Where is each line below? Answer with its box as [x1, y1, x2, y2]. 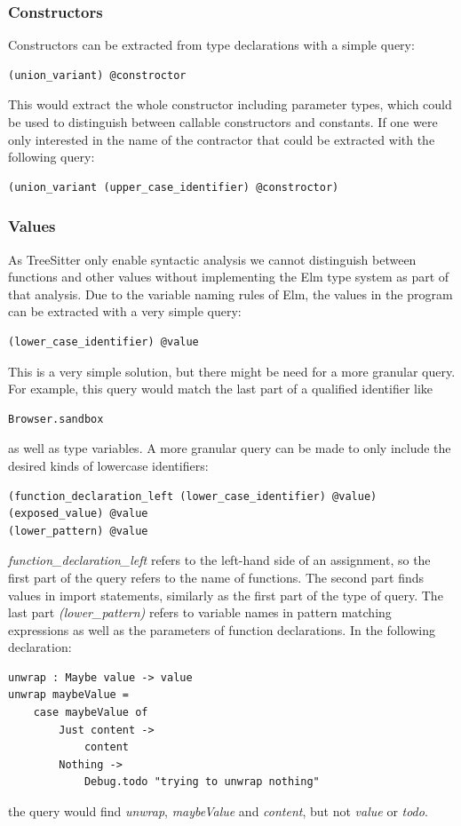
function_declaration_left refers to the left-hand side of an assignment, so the [8, 551, 431, 569]
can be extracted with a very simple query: [8, 302, 242, 321]
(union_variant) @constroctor [8, 68, 187, 82]
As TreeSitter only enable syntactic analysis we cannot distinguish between [8, 250, 417, 268]
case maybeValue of [33, 706, 148, 719]
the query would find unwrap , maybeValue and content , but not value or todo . [8, 802, 428, 821]
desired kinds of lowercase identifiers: [8, 456, 209, 474]
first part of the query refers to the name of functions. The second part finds [8, 568, 425, 586]
